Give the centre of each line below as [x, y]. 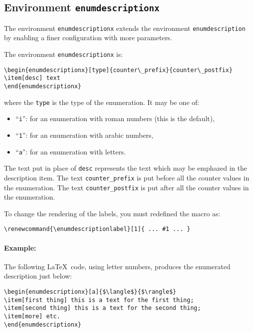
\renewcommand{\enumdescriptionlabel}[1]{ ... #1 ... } [97, 229]
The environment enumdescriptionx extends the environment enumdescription [125, 28]
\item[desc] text [32, 78]
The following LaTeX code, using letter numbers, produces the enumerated [117, 266]
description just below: [38, 276]
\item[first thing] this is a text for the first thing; [99, 300]
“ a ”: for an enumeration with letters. [71, 151]
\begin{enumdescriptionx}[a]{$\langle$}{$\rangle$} [90, 292]
